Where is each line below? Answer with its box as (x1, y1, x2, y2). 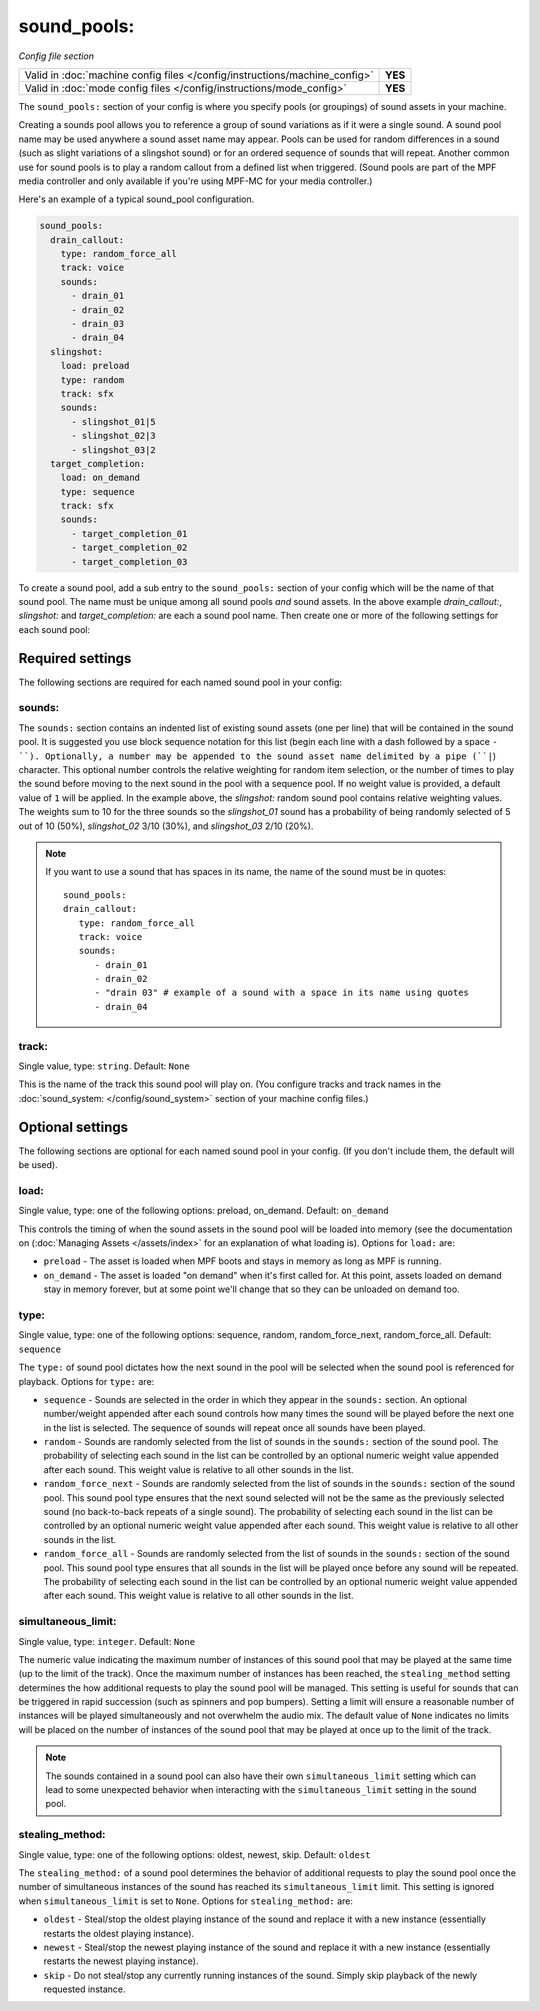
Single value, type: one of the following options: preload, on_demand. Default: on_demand (18, 1205, 389, 1217)
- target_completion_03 (71, 556, 188, 567)
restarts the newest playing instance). (43, 1955, 199, 1967)
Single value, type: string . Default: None (18, 1060, 190, 1072)
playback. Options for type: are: (18, 1375, 155, 1387)
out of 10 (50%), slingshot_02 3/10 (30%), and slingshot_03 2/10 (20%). (18, 820, 314, 832)
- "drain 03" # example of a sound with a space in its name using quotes (94, 987, 470, 999)
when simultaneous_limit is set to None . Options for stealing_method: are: (18, 1895, 354, 1907)
